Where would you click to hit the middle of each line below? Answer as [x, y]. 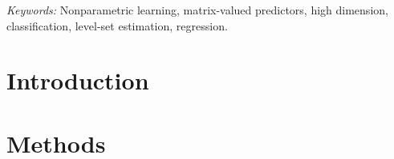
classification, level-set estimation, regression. [117, 25]
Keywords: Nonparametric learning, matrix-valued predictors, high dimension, [197, 10]
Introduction [78, 80]
